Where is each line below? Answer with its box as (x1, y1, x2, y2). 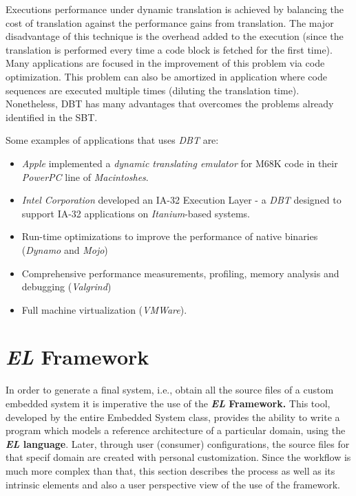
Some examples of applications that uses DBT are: (6, 133, 219, 147)
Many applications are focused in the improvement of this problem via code (6, 56, 325, 70)
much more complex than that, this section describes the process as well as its (6, 463, 335, 477)
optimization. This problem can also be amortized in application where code (6, 69, 327, 83)
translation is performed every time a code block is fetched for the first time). (6, 42, 333, 56)
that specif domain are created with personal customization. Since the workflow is (6, 450, 351, 464)
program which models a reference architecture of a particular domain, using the (6, 423, 346, 438)
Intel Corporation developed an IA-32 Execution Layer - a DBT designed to (21, 193, 342, 207)
